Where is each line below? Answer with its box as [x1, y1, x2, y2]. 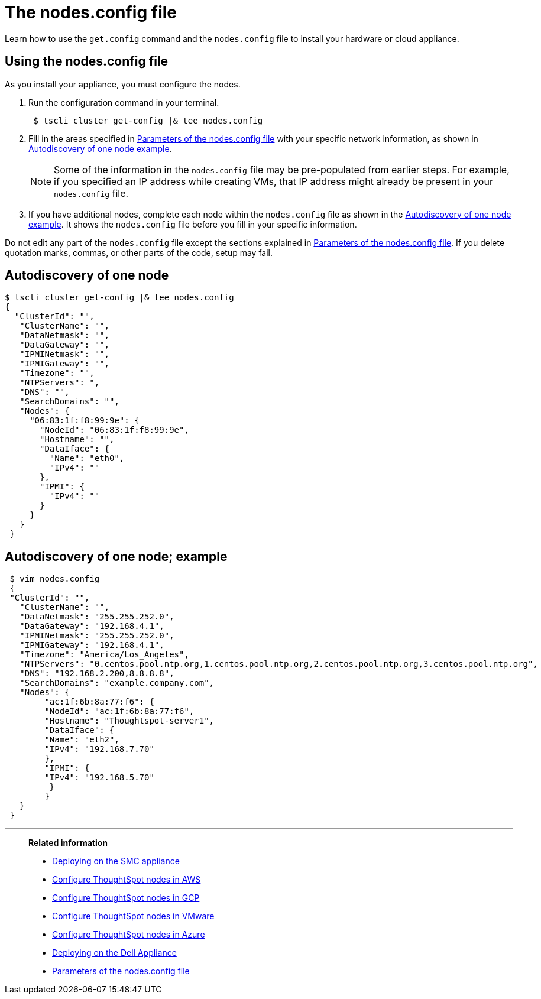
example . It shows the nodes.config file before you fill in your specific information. [28, 219, 357, 229]
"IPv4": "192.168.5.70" [44, 773, 154, 783]
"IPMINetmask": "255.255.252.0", [20, 631, 174, 641]
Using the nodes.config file [5, 54, 169, 69]
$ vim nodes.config [9, 574, 100, 584]
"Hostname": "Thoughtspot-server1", [44, 716, 215, 726]
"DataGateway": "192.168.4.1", [20, 621, 164, 631]
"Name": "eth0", [49, 453, 125, 463]
